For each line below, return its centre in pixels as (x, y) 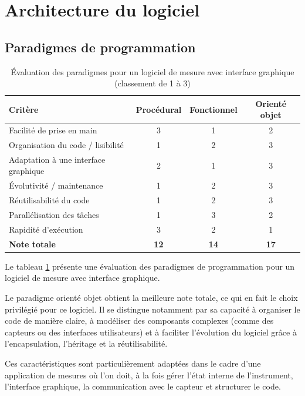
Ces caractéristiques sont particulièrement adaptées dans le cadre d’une (133, 363)
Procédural (159, 109)
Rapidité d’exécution (46, 229)
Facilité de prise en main (53, 130)
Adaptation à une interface (57, 159)
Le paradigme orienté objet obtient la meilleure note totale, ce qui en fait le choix (151, 297)
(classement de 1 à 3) (152, 83)
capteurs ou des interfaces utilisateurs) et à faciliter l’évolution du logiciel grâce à (151, 332)
